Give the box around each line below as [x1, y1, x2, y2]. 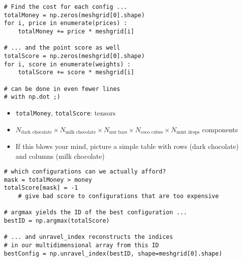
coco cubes [140, 129, 163, 135]
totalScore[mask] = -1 [4, 184, 78, 192]
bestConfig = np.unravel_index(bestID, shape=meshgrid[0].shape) [4, 250, 222, 257]
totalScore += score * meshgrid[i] [18, 69, 134, 76]
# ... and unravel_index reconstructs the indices [4, 233, 173, 241]
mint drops [176, 129, 200, 135]
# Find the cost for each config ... [4, 3, 127, 10]
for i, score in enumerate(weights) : [4, 60, 131, 68]
